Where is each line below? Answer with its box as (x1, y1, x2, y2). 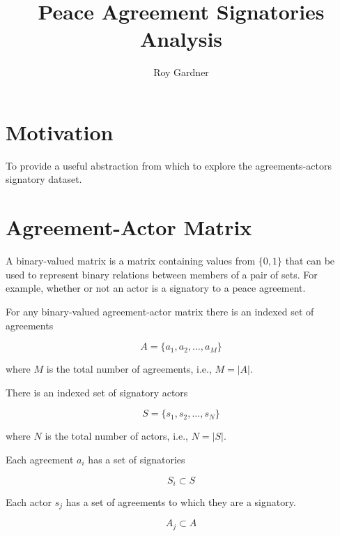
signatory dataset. (6, 172, 82, 186)
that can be (285, 253, 335, 268)
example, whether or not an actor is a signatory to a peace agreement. (6, 281, 306, 295)
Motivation (6, 117, 114, 146)
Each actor (6, 494, 52, 509)
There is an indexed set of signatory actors (6, 385, 188, 399)
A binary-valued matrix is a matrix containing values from (6, 253, 256, 268)
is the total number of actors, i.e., (45, 429, 188, 443)
